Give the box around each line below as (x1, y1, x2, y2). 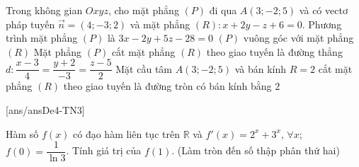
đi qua (209, 3, 237, 17)
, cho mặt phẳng (108, 3, 179, 17)
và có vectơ (299, 3, 348, 17)
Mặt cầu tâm (115, 61, 172, 76)
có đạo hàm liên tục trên (73, 126, 180, 141)
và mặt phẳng (130, 16, 190, 31)
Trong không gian (6, 3, 83, 17)
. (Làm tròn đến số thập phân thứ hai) (171, 143, 340, 158)
